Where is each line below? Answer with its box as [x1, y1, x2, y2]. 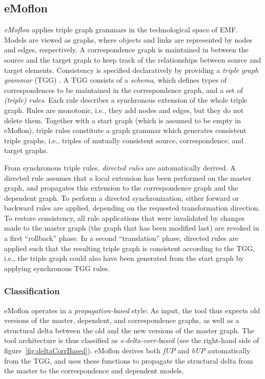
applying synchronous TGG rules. [4, 262, 110, 273]
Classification [4, 285, 60, 297]
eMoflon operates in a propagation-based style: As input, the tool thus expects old [4, 305, 260, 315]
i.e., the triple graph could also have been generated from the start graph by [4, 253, 244, 263]
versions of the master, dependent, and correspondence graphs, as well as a [4, 315, 239, 326]
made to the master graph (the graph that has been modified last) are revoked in [4, 222, 259, 233]
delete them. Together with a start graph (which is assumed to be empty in [4, 115, 241, 125]
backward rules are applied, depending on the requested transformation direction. [4, 202, 260, 213]
